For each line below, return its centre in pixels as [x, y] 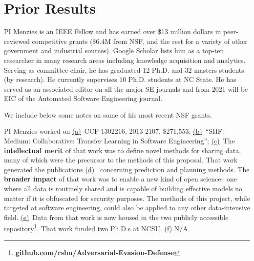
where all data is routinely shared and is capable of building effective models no [123, 189]
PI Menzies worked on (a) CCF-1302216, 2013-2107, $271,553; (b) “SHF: [114, 131]
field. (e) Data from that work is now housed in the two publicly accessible [116, 217]
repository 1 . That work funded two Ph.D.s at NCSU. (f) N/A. [97, 228]
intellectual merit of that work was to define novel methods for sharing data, [123, 150]
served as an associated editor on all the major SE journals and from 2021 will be [126, 89]
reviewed [17, 41]
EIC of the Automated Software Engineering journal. [83, 98]
